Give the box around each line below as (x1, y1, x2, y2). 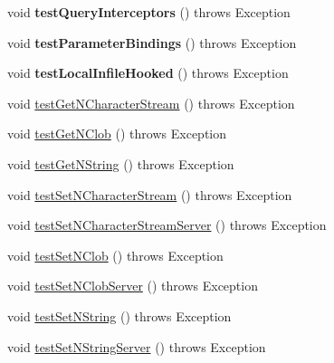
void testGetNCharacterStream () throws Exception (7, 93, 295, 112)
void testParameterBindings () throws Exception (7, 33, 297, 52)
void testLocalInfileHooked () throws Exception (7, 63, 289, 82)
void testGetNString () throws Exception (7, 154, 234, 173)
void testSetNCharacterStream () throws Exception (7, 185, 292, 204)
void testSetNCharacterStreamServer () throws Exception (7, 215, 327, 234)
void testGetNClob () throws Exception (7, 124, 226, 143)
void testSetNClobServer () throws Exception (7, 276, 258, 295)
